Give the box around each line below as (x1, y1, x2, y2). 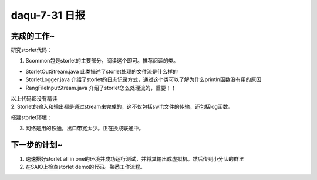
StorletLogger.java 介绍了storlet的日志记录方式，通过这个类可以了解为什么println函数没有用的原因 (25, 76, 261, 83)
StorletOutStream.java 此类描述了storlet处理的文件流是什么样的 (25, 68, 178, 75)
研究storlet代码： (11, 47, 52, 54)
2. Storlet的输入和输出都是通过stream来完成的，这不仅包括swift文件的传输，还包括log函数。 (11, 103, 234, 110)
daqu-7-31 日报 (11, 9, 86, 22)
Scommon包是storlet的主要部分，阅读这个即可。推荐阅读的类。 (25, 57, 179, 64)
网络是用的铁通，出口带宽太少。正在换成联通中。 (25, 124, 144, 131)
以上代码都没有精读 (11, 95, 58, 102)
